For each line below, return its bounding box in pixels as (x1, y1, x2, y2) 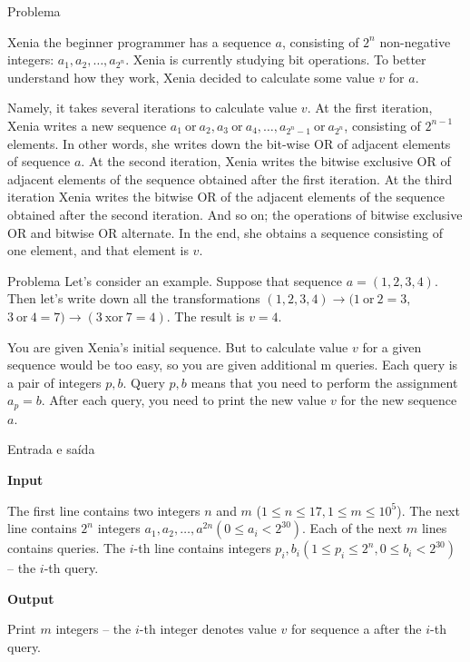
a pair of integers (7, 372, 102, 391)
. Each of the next (302, 519, 403, 538)
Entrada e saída (7, 440, 95, 459)
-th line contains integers (133, 538, 271, 558)
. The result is (166, 306, 245, 325)
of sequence (7, 152, 71, 171)
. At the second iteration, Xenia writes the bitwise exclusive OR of (81, 152, 451, 171)
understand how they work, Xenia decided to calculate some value (7, 67, 375, 86)
